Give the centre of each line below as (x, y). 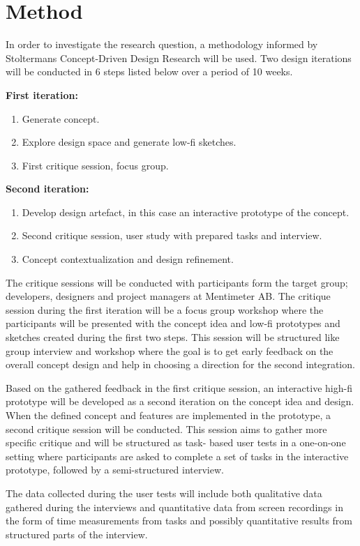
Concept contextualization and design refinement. (128, 259)
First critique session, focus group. (95, 165)
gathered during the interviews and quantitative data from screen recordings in (174, 507)
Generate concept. (61, 118)
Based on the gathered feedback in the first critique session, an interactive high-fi (179, 387)
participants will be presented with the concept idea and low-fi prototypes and (173, 323)
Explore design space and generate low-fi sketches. (129, 142)
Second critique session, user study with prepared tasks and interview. (172, 235)
